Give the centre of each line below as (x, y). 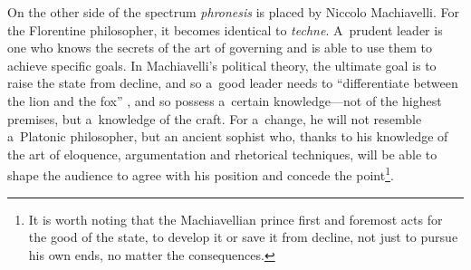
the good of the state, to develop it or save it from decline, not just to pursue (243, 237)
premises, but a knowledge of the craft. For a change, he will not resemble (215, 118)
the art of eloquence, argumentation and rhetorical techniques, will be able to (222, 154)
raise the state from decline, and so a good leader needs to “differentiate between (233, 83)
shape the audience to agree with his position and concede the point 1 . (201, 174)
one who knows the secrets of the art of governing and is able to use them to (220, 48)
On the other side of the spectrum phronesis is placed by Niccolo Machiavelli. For (234, 12)
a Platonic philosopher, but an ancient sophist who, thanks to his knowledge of (228, 136)
